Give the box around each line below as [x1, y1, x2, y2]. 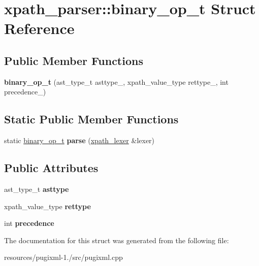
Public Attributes [4, 160, 99, 176]
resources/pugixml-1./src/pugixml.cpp [4, 252, 123, 262]
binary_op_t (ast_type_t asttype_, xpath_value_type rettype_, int [4, 76, 229, 87]
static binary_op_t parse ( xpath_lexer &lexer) [4, 135, 155, 146]
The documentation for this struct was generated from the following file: [4, 235, 229, 245]
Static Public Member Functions [4, 111, 179, 127]
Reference [4, 18, 75, 39]
